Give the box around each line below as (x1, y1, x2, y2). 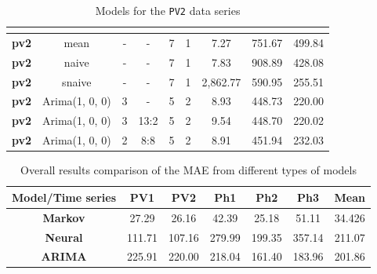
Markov (42, 209, 85, 225)
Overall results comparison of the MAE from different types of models (20, 162, 357, 178)
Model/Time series (12, 188, 117, 205)
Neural (45, 228, 83, 245)
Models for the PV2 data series (95, 2, 241, 18)
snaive (62, 73, 92, 90)
